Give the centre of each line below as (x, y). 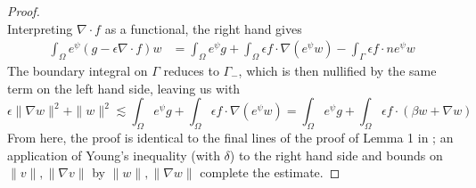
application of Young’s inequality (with (114, 155)
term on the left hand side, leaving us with (124, 88)
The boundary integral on (78, 71)
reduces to (191, 71)
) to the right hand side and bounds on (336, 155)
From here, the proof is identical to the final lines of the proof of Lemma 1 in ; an (230, 137)
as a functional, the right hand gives (203, 28)
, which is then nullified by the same (337, 71)
